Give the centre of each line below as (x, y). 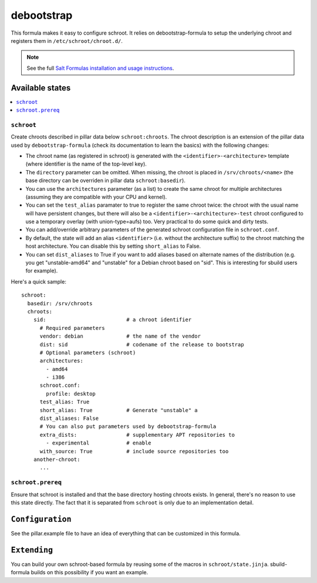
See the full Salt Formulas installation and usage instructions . (100, 68)
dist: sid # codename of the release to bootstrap (142, 344)
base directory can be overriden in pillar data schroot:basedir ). (106, 181)
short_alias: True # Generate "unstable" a (119, 410)
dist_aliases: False (69, 419)
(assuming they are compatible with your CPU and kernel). (96, 197)
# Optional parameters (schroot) (88, 353)
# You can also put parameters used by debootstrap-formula (128, 427)
